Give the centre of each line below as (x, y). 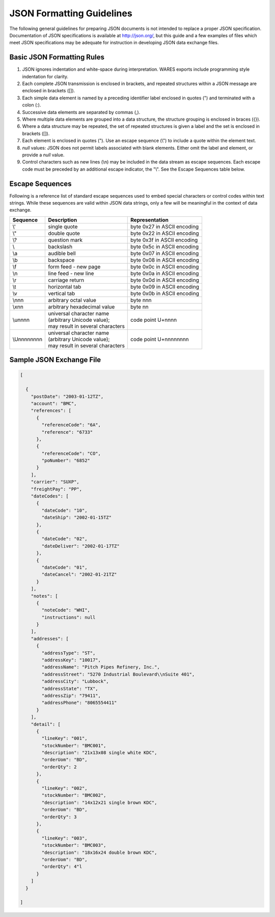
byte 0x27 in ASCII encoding (165, 227)
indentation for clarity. (45, 76)
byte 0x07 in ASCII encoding (165, 253)
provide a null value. (43, 155)
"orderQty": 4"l (62, 867)
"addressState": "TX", (70, 688)
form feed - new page (74, 266)
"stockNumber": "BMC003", (74, 845)
